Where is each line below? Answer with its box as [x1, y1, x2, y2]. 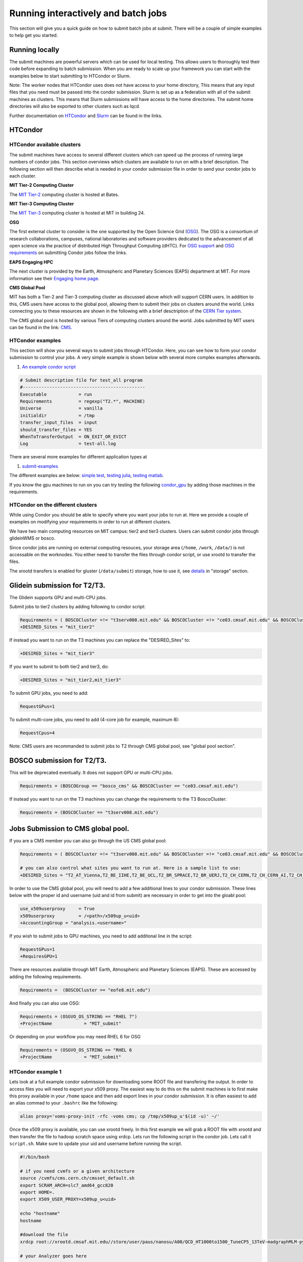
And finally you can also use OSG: [9, 1000, 80, 1006]
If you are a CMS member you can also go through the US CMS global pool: [9, 837, 167, 844]
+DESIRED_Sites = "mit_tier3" [20, 651, 95, 656]
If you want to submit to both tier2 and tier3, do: [9, 664, 109, 670]
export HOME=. [20, 1189, 55, 1195]
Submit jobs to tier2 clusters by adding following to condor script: [9, 604, 146, 610]
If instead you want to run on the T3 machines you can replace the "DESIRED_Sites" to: [9, 637, 190, 643]
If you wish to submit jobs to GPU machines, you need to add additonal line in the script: [9, 933, 193, 939]
